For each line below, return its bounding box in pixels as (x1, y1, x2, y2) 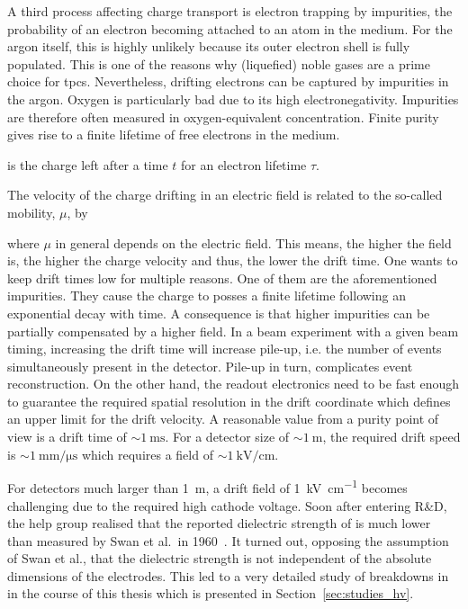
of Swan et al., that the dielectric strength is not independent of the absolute (7, 549, 432, 568)
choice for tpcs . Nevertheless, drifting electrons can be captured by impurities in (7, 72, 449, 91)
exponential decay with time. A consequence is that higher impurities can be (7, 303, 430, 322)
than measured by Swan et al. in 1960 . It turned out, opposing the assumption (7, 531, 449, 550)
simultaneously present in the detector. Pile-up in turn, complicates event (7, 356, 413, 375)
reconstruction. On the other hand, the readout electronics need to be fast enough (7, 374, 460, 393)
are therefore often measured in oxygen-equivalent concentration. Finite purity (7, 107, 439, 126)
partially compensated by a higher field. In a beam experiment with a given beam (7, 321, 459, 340)
